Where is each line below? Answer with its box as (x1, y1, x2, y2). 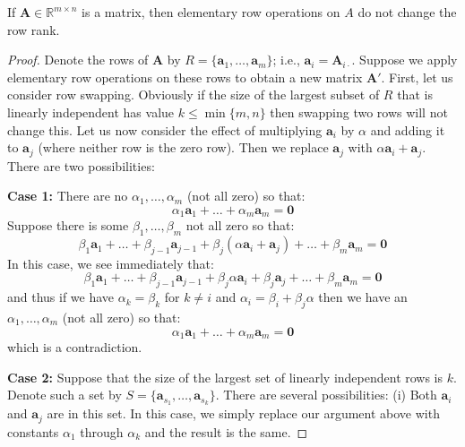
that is (397, 85, 433, 104)
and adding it (370, 120, 445, 139)
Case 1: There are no (7, 186, 128, 205)
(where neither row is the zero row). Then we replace (38, 138, 329, 157)
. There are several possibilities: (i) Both (215, 385, 437, 404)
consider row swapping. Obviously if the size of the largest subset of (7, 85, 380, 104)
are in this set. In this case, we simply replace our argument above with (47, 404, 440, 423)
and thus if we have (7, 288, 115, 306)
